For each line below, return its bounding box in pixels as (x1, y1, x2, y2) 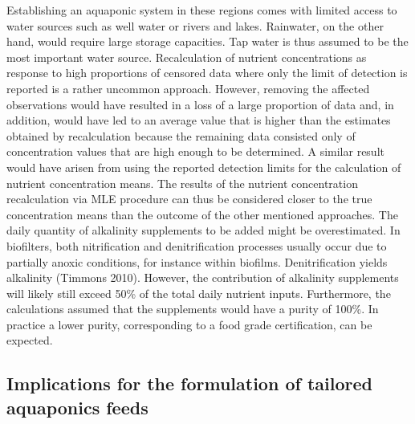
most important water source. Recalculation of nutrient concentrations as (6, 48, 367, 65)
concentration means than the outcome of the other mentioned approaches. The (6, 206, 398, 222)
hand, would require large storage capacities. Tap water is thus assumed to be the (6, 33, 409, 50)
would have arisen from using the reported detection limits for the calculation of (6, 158, 401, 175)
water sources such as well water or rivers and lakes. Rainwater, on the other (6, 17, 384, 34)
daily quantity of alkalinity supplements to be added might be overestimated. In (6, 222, 401, 238)
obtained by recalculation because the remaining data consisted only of (6, 127, 356, 144)
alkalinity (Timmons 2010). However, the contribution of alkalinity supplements (6, 269, 399, 286)
